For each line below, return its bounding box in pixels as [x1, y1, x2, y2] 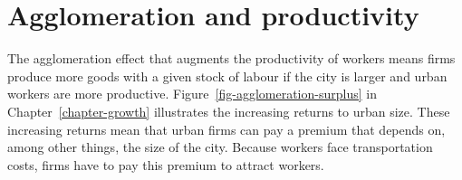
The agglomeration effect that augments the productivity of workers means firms [7, 49, 456, 68]
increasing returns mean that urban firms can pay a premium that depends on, [7, 119, 446, 138]
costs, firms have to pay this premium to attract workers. [7, 155, 324, 174]
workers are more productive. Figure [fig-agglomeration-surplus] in [7, 84, 377, 103]
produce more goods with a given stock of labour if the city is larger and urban [7, 66, 448, 85]
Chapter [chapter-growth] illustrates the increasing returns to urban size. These [7, 101, 450, 120]
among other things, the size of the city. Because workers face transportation [7, 137, 433, 156]
